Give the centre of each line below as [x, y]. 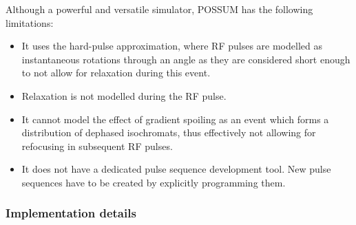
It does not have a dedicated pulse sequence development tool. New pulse [176, 169]
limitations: [30, 22]
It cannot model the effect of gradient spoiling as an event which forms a [175, 119]
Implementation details [71, 213]
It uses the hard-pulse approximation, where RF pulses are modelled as [172, 46]
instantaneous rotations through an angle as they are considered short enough [186, 59]
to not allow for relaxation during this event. [116, 73]
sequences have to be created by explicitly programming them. [154, 182]
